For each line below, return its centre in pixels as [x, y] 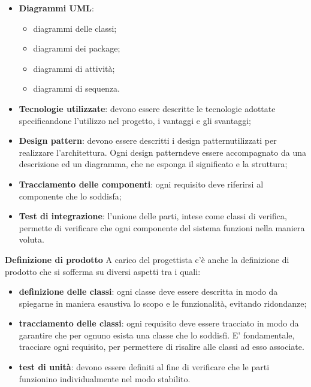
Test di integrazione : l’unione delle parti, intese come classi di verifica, [153, 216]
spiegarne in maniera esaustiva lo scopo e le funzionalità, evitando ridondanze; [163, 303]
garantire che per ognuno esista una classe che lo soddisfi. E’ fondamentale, [157, 335]
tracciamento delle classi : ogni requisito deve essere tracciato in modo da [159, 323]
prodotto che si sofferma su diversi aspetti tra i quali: [103, 271]
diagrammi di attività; [74, 68]
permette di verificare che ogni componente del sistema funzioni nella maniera [162, 227]
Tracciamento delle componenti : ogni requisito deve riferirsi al [141, 184]
